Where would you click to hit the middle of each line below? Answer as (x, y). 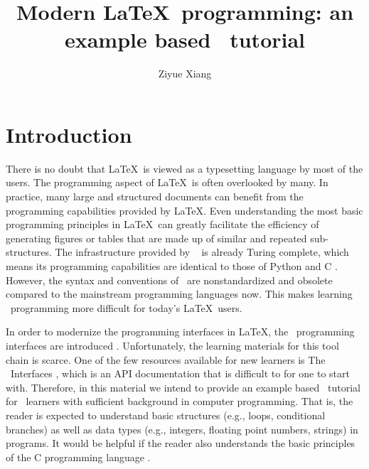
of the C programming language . (78, 457)
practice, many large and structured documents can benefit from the (155, 196)
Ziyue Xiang (185, 74)
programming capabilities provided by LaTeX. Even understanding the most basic (184, 210)
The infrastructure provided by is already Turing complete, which (202, 252)
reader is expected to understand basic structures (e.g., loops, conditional (166, 415)
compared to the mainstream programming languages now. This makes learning (179, 294)
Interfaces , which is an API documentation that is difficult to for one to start (180, 373)
